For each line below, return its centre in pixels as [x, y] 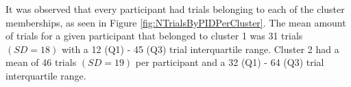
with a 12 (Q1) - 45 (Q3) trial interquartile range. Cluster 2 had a [200, 49]
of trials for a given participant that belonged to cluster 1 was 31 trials [154, 36]
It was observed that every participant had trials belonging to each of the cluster [175, 9]
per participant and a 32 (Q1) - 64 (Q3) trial [230, 62]
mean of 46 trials [41, 62]
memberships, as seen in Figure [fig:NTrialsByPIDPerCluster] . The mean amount [176, 22]
